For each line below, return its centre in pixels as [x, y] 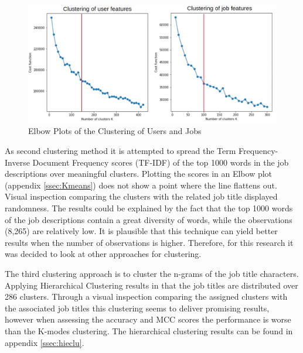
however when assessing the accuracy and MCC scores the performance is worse [148, 319]
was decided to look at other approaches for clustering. [103, 254]
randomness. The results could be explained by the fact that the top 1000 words [149, 208]
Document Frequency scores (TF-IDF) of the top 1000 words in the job [161, 162]
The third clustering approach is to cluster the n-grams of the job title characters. [152, 273]
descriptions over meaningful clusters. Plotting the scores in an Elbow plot [139, 174]
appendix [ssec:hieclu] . [45, 342]
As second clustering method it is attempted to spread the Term [120, 151]
